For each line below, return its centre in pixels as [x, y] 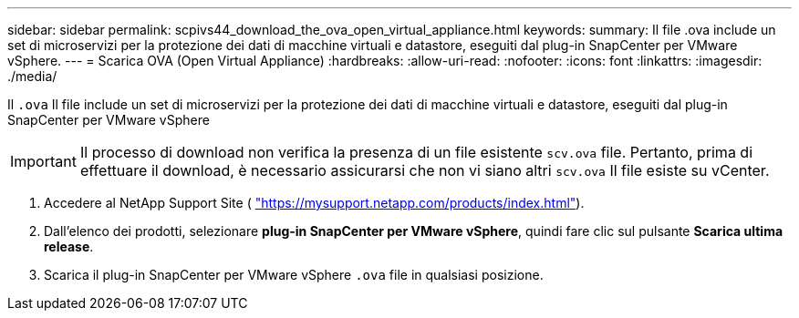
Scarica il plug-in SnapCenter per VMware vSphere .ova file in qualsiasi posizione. [294, 275]
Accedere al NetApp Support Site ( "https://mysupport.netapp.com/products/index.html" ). [314, 203]
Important [43, 161]
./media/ [32, 76]
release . [69, 246]
